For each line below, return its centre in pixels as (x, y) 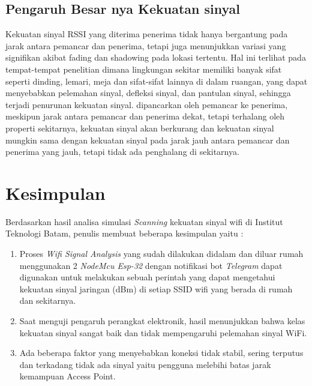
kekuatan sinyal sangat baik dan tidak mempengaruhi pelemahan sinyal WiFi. (163, 332)
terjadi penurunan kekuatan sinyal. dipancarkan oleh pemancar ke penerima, (147, 104)
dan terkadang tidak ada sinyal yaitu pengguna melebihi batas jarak (145, 364)
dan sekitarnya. (48, 300)
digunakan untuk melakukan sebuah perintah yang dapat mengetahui (147, 277)
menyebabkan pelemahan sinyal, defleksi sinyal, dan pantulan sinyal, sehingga (148, 93)
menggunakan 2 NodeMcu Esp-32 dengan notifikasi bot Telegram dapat (151, 265)
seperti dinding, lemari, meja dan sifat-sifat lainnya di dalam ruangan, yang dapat (157, 81)
